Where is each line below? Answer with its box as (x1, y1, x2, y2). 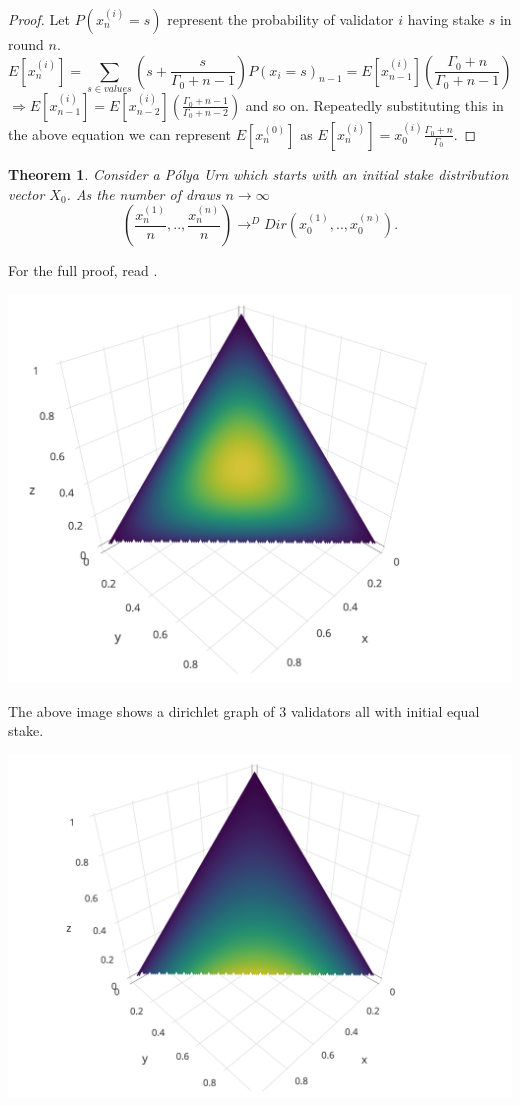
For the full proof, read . (8, 260, 158, 281)
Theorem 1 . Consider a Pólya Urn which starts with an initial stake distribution (8, 163, 509, 184)
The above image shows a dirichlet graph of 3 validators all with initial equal (8, 700, 480, 721)
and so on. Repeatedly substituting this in (245, 94, 504, 115)
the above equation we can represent (8, 123, 231, 144)
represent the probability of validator (167, 9, 394, 29)
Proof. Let (8, 9, 70, 29)
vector (8, 183, 45, 204)
